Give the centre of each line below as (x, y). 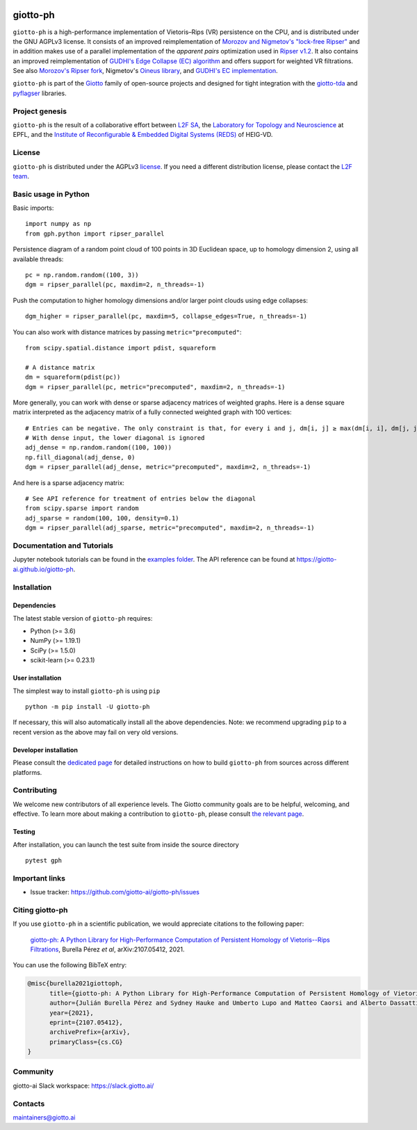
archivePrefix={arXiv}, (90, 1032)
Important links (39, 878)
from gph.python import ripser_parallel (95, 234)
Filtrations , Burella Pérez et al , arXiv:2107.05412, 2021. (107, 949)
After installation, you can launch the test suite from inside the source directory (126, 844)
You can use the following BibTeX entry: (70, 965)
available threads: (38, 259)
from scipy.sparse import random (82, 508)
